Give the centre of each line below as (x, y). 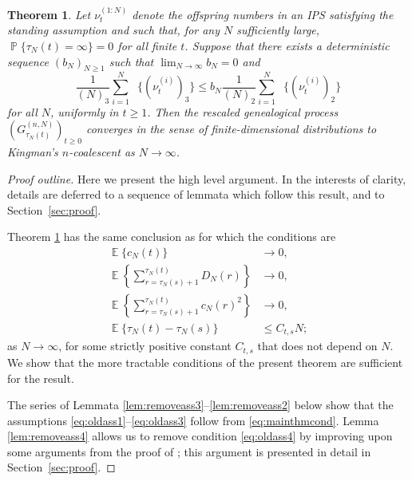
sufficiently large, (278, 30)
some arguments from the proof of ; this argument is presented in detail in (189, 451)
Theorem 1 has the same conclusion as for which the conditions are (172, 237)
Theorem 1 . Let (49, 14)
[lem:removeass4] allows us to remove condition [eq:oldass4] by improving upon (200, 436)
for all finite (147, 45)
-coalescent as (102, 151)
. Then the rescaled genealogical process (243, 111)
